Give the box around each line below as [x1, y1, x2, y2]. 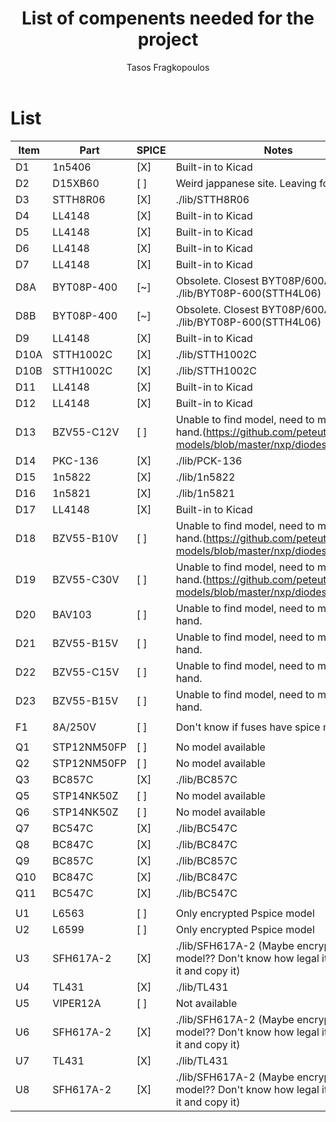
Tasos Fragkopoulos [126, 61, 210, 73]
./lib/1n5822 [175, 470, 236, 484]
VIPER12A [52, 996, 102, 1010]
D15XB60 [52, 176, 100, 190]
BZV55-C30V [52, 572, 120, 586]
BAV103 [52, 607, 92, 621]
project [137, 28, 199, 51]
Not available [175, 996, 238, 1010]
